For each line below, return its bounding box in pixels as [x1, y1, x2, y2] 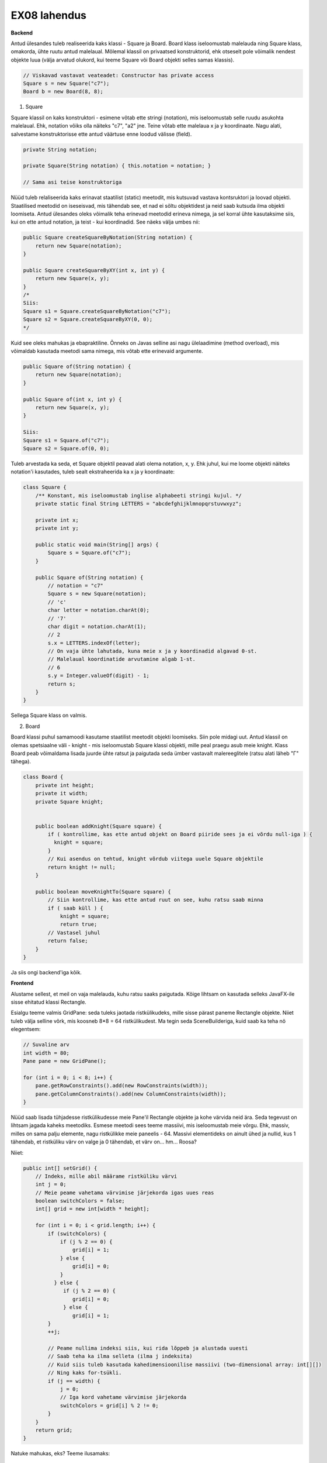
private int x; [35, 517, 79, 523]
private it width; [35, 790, 88, 797]
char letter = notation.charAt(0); [47, 607, 150, 614]
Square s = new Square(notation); [47, 590, 147, 597]
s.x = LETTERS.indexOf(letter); [47, 640, 140, 646]
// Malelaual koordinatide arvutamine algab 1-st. [47, 656, 196, 662]
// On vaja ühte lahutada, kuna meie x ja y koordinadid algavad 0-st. [47, 648, 258, 655]
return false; [47, 937, 88, 945]
